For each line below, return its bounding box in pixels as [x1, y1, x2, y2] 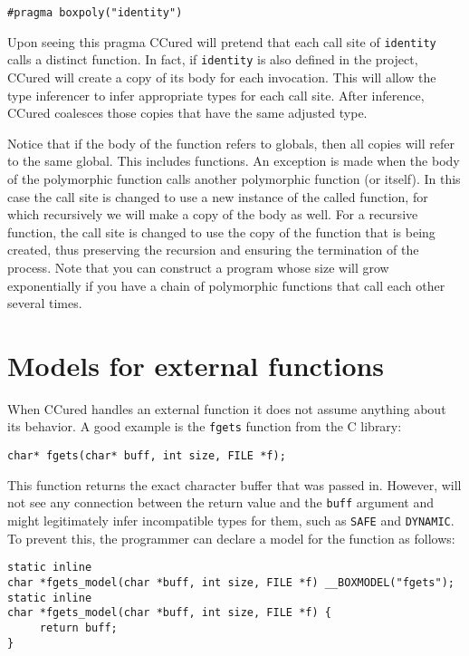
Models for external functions [7, 346, 385, 383]
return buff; [39, 621, 118, 634]
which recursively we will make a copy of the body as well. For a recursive [7, 205, 418, 224]
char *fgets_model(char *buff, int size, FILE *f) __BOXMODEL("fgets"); [7, 575, 455, 589]
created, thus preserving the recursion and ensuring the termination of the [7, 240, 419, 259]
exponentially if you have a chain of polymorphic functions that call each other [7, 275, 445, 294]
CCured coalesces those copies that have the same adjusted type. [7, 103, 368, 122]
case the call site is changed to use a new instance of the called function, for [7, 187, 428, 206]
